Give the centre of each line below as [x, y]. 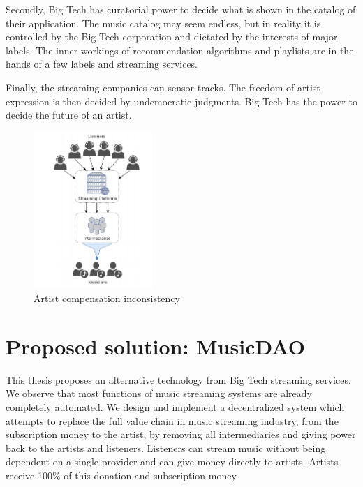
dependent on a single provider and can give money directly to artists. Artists [172, 462]
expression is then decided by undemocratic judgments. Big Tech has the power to [181, 101]
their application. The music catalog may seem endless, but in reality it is [163, 23]
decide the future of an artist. [69, 115]
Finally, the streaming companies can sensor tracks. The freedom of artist [163, 87]
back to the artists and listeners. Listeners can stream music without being [166, 448]
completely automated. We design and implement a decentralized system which [175, 406]
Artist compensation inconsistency [107, 298]
